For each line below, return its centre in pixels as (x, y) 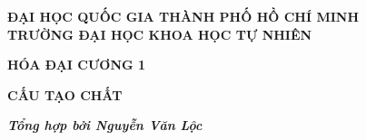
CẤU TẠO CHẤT (65, 94)
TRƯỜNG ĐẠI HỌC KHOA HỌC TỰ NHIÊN (160, 34)
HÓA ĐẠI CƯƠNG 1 (77, 65)
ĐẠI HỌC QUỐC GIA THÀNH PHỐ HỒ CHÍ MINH (183, 16)
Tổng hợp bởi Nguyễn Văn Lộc (105, 125)
